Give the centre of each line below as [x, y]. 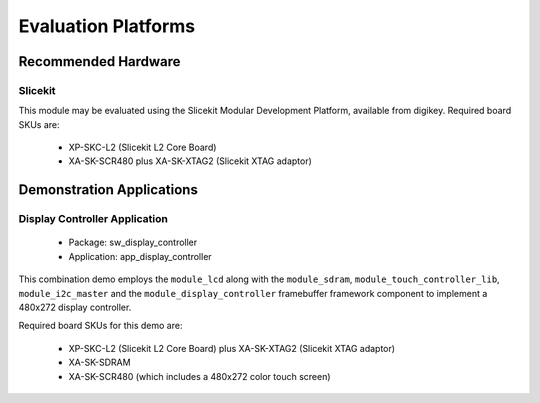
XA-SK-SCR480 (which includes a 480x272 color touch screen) [199, 376]
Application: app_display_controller [140, 256]
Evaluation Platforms [107, 26]
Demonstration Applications [108, 190]
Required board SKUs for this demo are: [100, 326]
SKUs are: [39, 124]
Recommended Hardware [99, 61]
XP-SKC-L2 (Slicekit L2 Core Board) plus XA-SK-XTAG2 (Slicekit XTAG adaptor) [231, 348]
